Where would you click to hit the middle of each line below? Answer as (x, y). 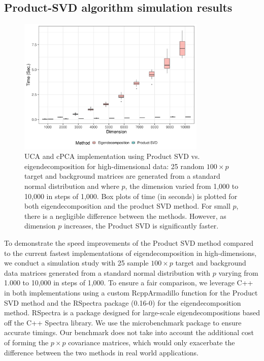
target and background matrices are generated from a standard (122, 176)
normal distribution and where (72, 186)
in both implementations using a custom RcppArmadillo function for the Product (131, 292)
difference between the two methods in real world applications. (101, 352)
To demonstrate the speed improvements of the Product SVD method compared (129, 242)
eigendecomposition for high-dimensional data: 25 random (114, 166)
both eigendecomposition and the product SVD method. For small (127, 206)
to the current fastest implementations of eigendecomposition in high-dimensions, (130, 253)
